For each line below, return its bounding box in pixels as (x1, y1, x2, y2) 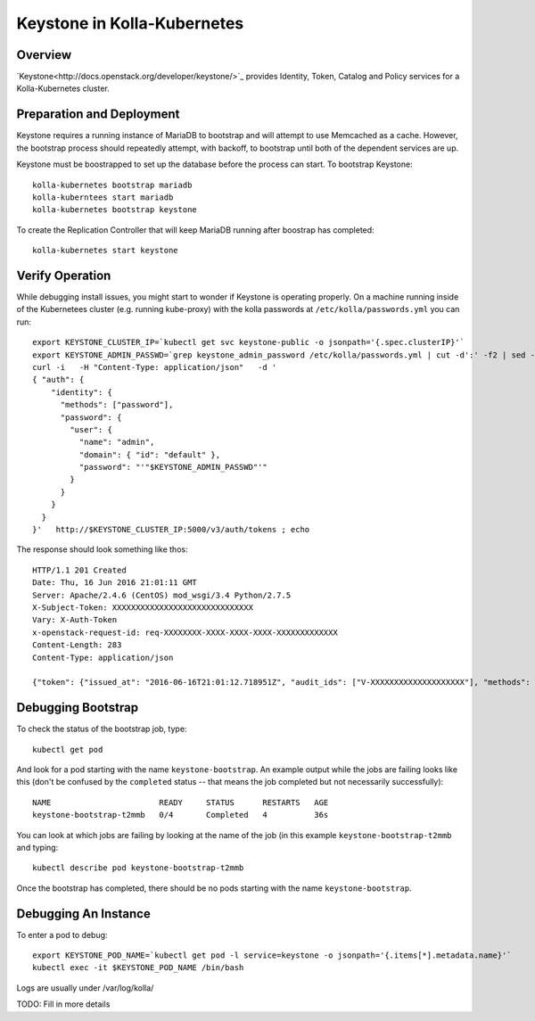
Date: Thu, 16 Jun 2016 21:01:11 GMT (32, 578, 198, 588)
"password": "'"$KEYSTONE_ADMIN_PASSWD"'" (78, 462, 267, 473)
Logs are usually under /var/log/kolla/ (16, 982, 154, 993)
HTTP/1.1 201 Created (32, 564, 127, 575)
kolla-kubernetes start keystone (32, 245, 178, 256)
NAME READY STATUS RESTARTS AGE (32, 797, 329, 807)
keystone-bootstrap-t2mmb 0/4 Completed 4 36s (32, 810, 329, 820)
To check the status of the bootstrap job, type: (16, 723, 187, 735)
